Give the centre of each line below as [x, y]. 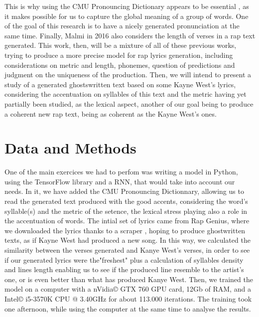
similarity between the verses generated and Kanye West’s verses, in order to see [127, 250]
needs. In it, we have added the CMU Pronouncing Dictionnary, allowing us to [124, 191]
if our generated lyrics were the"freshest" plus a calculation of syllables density [124, 259]
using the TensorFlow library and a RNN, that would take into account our [120, 181]
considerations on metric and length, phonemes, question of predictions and [120, 65]
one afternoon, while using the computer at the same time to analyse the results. [128, 308]
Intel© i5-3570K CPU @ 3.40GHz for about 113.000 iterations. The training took [128, 298]
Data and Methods [70, 148]
